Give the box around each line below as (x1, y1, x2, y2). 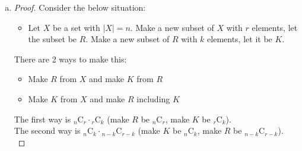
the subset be (28, 33, 77, 45)
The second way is (14, 124, 81, 137)
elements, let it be (207, 33, 272, 45)
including (136, 92, 170, 105)
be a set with (52, 21, 100, 33)
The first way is (14, 112, 71, 125)
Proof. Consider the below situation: (14, 1, 146, 13)
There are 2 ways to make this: (14, 52, 127, 65)
